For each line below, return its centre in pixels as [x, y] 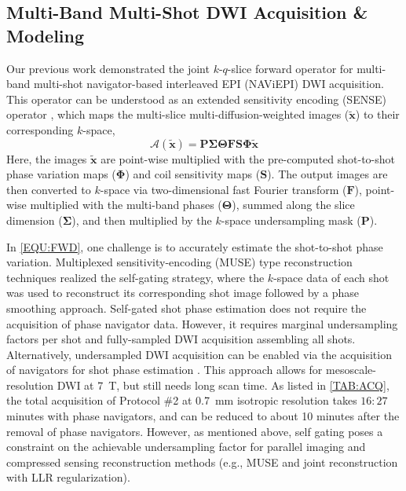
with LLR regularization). [68, 477]
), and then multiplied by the [142, 220]
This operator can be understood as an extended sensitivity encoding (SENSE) [196, 99]
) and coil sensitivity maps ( [193, 174]
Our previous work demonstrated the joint [108, 68]
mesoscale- [351, 370]
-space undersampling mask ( [291, 220]
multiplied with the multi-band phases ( [126, 205]
